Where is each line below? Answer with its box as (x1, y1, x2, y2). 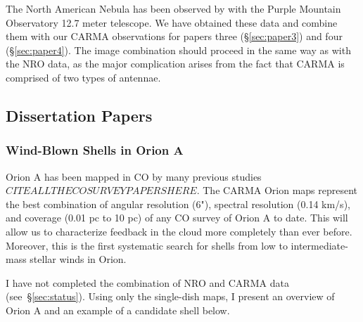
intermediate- (291, 238, 348, 252)
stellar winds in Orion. (30, 252, 127, 266)
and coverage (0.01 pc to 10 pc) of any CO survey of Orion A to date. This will (6, 210, 348, 225)
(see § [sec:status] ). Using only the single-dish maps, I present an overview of (6, 289, 335, 304)
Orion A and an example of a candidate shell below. (6, 302, 230, 317)
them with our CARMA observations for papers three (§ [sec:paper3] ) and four (6, 29, 343, 44)
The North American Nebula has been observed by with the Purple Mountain (6, 1, 341, 15)
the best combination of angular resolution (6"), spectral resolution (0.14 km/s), (6, 196, 350, 211)
